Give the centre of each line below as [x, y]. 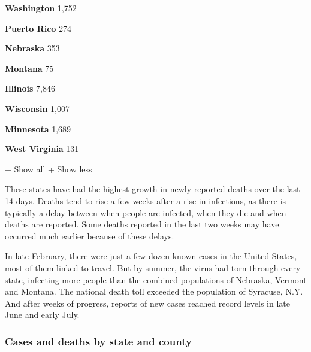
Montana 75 [29, 68]
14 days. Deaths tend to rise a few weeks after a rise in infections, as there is [146, 200]
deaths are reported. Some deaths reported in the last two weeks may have [142, 224]
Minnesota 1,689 [38, 128]
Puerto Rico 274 [38, 28]
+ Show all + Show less [49, 169]
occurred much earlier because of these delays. [90, 236]
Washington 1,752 [41, 8]
